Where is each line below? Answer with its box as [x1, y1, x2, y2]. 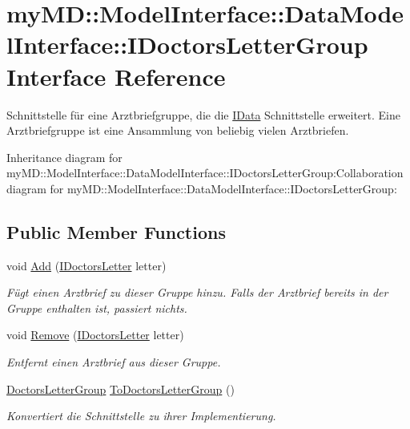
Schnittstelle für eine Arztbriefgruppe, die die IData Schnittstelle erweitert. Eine [6, 106, 400, 123]
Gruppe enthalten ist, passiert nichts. [6, 299, 187, 316]
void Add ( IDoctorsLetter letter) [6, 257, 167, 273]
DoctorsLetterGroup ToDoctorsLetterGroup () [6, 380, 235, 397]
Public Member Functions [6, 219, 226, 244]
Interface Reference [6, 59, 226, 92]
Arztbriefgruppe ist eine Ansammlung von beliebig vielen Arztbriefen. [6, 122, 349, 139]
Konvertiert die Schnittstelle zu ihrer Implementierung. [6, 407, 276, 424]
